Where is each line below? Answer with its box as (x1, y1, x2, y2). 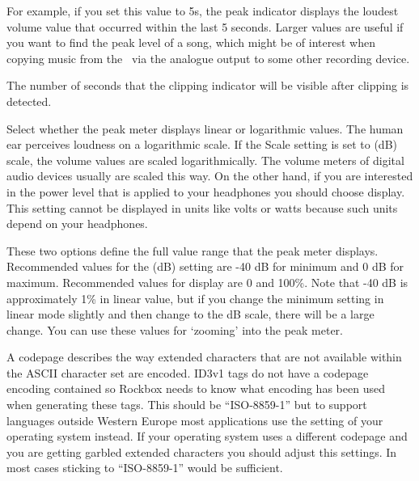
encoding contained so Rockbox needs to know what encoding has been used (6, 380, 385, 397)
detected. (6, 92, 52, 109)
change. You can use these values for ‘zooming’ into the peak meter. (6, 321, 343, 338)
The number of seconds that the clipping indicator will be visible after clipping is (6, 77, 409, 94)
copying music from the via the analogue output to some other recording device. (6, 49, 410, 66)
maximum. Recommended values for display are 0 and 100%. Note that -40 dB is (6, 273, 408, 290)
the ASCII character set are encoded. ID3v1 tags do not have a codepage (6, 364, 369, 381)
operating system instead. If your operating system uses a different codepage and (6, 428, 408, 445)
